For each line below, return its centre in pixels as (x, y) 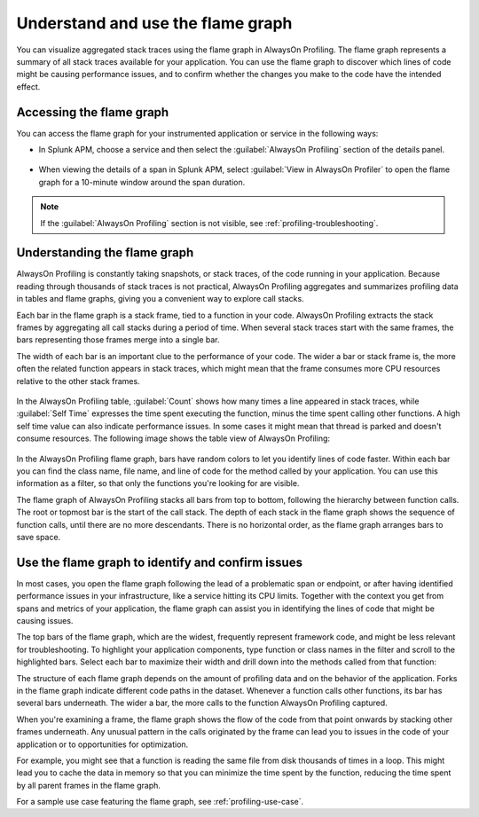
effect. (28, 86)
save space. (39, 537)
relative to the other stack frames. (79, 381)
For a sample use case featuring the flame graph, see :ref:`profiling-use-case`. (160, 802)
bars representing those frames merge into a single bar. (118, 340)
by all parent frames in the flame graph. (89, 785)
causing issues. (45, 620)
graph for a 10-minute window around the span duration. (142, 182)
